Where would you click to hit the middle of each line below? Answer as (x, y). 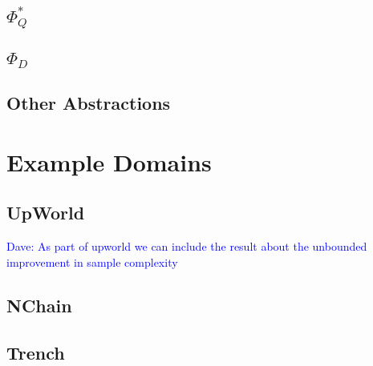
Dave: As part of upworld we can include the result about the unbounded (187, 246)
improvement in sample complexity (92, 261)
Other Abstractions (89, 103)
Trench (36, 352)
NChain (39, 305)
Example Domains (109, 161)
